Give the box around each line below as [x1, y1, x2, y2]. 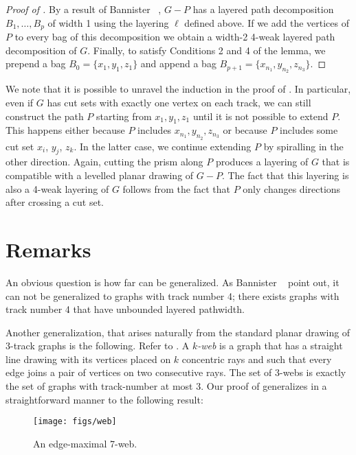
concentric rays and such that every [181, 351, 332, 366]
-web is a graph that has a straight [197, 338, 343, 353]
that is [322, 154, 350, 169]
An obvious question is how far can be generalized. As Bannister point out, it [5, 275, 340, 289]
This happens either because [5, 123, 125, 137]
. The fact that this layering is [221, 168, 349, 183]
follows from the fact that [122, 181, 231, 196]
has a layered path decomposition [192, 2, 334, 16]
